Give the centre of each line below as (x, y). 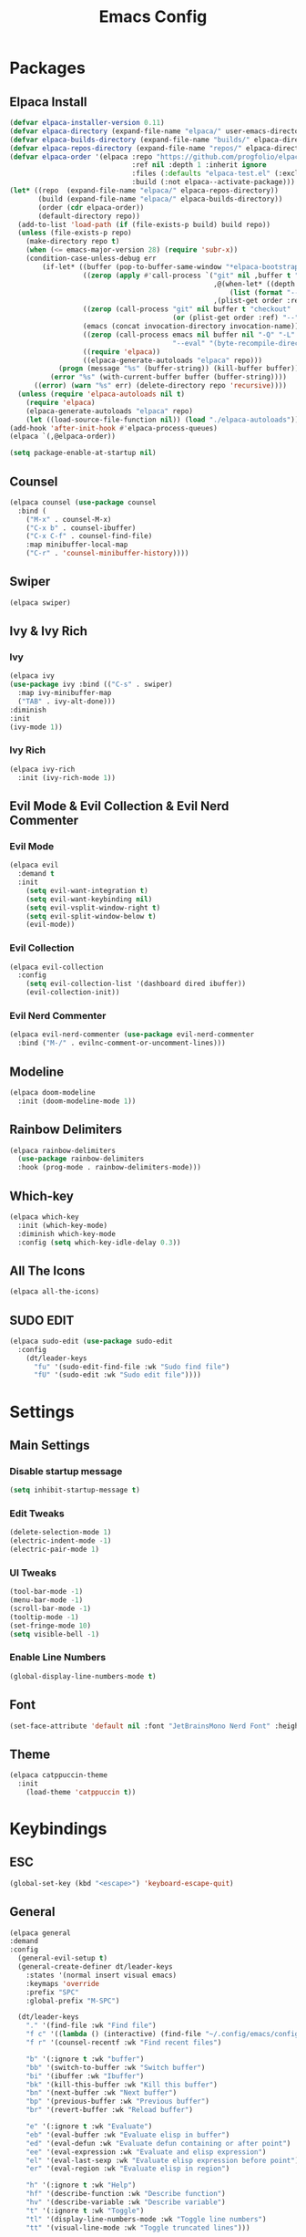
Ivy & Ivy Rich (49, 631)
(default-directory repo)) (89, 216)
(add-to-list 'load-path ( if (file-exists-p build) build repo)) (144, 224)
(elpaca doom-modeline (52, 1092)
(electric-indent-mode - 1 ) (61, 1541)
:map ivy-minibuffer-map (65, 693)
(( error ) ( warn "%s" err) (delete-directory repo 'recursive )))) (160, 386)
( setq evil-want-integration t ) (87, 890)
